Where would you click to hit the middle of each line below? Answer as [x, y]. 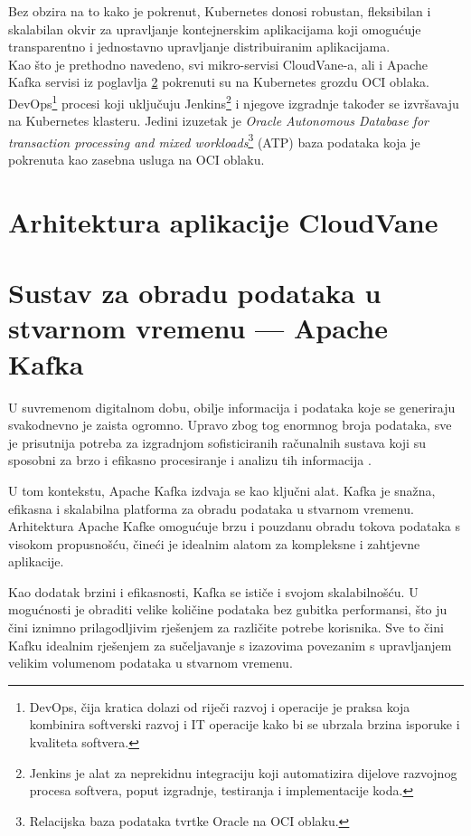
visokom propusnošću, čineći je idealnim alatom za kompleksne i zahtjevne [214, 543]
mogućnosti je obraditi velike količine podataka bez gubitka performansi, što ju [228, 609]
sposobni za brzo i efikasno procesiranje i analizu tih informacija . [190, 460]
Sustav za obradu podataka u [195, 293]
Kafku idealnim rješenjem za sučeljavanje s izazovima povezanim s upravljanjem [230, 645]
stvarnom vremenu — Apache [198, 328]
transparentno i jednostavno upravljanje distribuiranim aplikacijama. [199, 47]
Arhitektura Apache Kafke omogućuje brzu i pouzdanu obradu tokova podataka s [235, 526]
